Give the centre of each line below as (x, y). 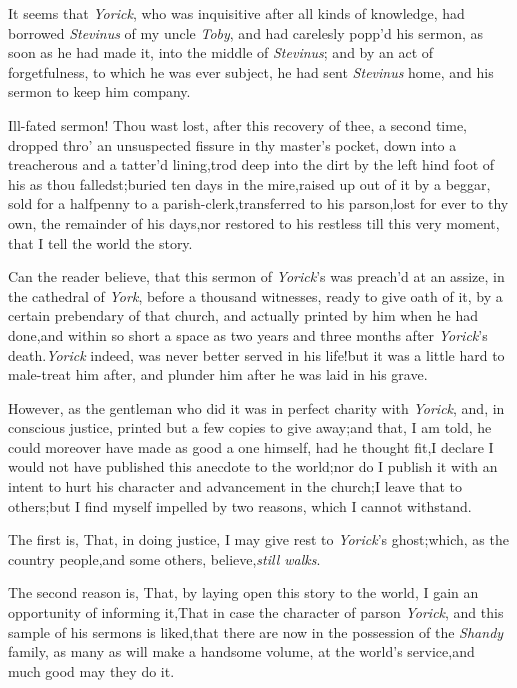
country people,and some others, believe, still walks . (164, 558)
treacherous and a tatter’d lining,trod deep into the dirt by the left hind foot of (251, 164)
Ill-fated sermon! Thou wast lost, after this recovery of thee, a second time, (237, 124)
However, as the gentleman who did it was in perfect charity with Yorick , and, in (256, 407)
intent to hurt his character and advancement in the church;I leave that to (235, 486)
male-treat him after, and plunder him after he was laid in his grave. (218, 374)
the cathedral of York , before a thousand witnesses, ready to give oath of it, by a (255, 295)
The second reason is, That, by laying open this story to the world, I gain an (243, 592)
